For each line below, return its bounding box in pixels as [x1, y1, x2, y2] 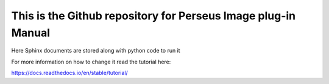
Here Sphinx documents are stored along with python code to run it [11, 47, 180, 54]
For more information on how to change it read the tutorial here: [11, 58, 171, 65]
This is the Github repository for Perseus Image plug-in [11, 9, 296, 22]
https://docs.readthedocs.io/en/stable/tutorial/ [11, 69, 128, 77]
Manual [11, 26, 51, 39]
